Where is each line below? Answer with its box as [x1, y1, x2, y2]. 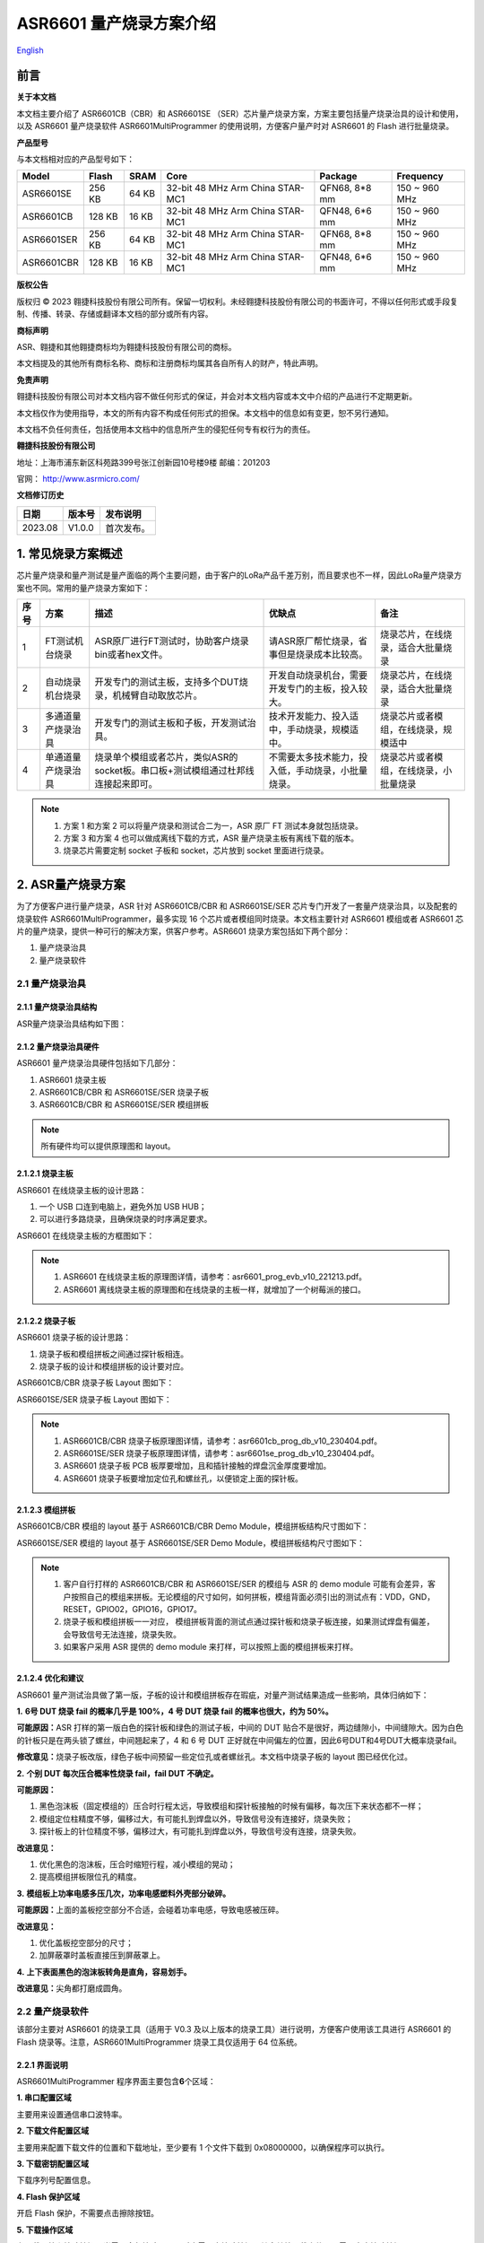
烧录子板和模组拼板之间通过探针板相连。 [39, 1348, 188, 1359]
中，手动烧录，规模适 [269, 723, 359, 736]
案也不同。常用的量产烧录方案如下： [16, 582, 151, 593]
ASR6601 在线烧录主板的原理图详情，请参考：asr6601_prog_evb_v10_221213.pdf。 [63, 1271, 367, 1282]
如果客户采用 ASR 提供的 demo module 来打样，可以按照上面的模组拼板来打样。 [63, 1642, 359, 1653]
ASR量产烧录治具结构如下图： [16, 1018, 127, 1029]
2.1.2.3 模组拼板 [16, 1504, 76, 1515]
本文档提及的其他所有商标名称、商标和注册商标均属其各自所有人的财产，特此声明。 [16, 358, 323, 369]
